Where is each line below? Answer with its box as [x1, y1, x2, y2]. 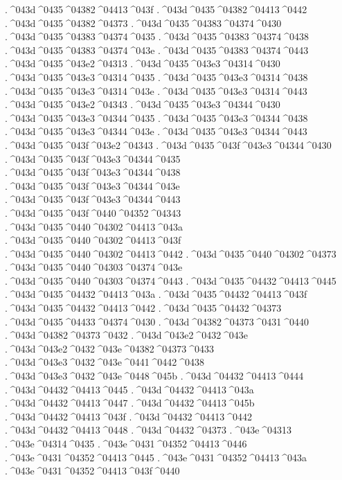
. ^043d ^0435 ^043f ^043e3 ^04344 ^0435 [5, 151, 181, 166]
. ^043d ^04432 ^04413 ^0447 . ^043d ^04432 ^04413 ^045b [5, 395, 255, 410]
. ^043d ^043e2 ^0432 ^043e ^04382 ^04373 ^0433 [5, 341, 215, 355]
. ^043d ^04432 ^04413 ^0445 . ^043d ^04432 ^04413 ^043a [5, 382, 254, 396]
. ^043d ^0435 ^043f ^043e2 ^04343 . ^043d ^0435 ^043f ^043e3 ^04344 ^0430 [5, 137, 332, 152]
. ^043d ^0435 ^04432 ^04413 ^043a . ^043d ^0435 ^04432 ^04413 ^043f [5, 287, 307, 301]
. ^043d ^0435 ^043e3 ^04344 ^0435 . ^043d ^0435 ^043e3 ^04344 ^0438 [5, 110, 308, 125]
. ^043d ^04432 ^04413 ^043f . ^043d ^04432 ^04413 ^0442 [5, 409, 252, 423]
